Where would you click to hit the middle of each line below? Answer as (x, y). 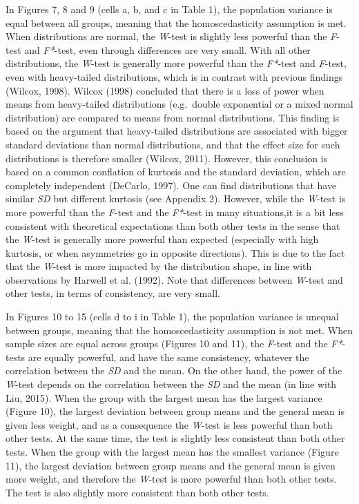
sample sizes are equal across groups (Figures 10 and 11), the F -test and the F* (174, 343)
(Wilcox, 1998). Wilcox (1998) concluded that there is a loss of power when (165, 90)
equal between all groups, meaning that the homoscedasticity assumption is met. (176, 22)
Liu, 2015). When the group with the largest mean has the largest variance (164, 397)
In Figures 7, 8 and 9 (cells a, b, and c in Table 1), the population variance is (169, 9)
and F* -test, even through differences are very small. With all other (167, 49)
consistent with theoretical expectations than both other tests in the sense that (173, 225)
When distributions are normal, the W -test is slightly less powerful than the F (171, 36)
